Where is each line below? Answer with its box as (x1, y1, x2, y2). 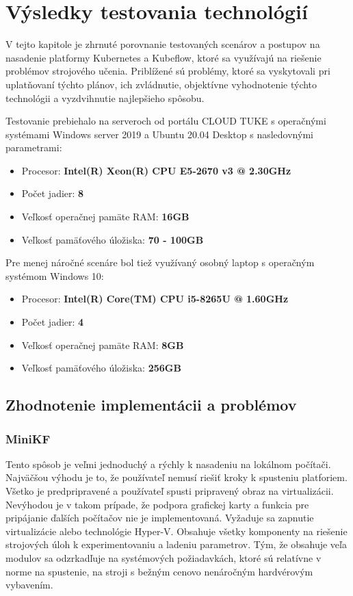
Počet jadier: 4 (21, 315, 84, 329)
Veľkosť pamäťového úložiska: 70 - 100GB (21, 232, 204, 246)
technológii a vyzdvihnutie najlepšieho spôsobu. (5, 90, 205, 105)
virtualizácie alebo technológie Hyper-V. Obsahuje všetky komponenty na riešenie (5, 523, 348, 538)
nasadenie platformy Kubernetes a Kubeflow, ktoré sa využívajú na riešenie (5, 50, 322, 64)
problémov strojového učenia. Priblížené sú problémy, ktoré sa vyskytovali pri (5, 64, 330, 78)
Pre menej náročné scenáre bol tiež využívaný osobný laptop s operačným (5, 255, 315, 270)
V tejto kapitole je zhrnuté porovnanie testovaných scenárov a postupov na (5, 37, 320, 51)
